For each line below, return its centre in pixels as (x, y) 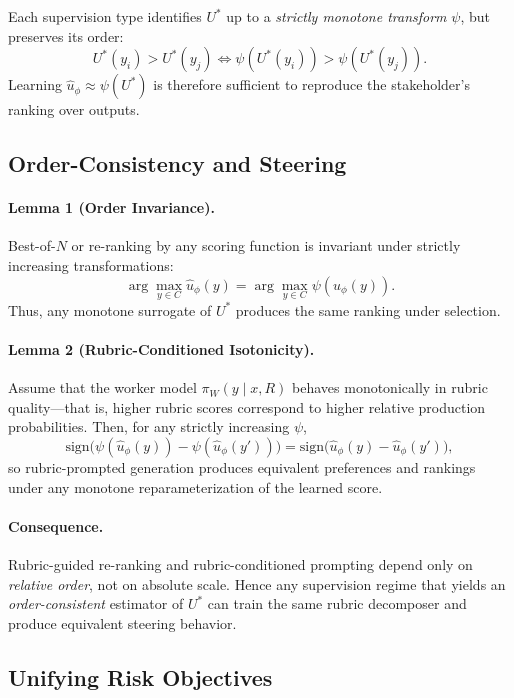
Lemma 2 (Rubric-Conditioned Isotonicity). (161, 348)
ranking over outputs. (74, 109)
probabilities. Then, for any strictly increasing (149, 426)
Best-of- (32, 245)
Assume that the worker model (102, 387)
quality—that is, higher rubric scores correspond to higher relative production (247, 406)
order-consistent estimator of (96, 603)
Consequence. (56, 525)
